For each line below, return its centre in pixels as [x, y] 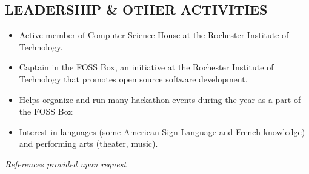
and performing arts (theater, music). [88, 143]
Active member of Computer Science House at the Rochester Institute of [154, 35]
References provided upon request [66, 163]
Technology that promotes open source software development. [133, 79]
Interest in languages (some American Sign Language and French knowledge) [162, 131]
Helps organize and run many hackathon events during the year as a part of [160, 99]
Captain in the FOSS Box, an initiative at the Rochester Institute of [146, 67]
